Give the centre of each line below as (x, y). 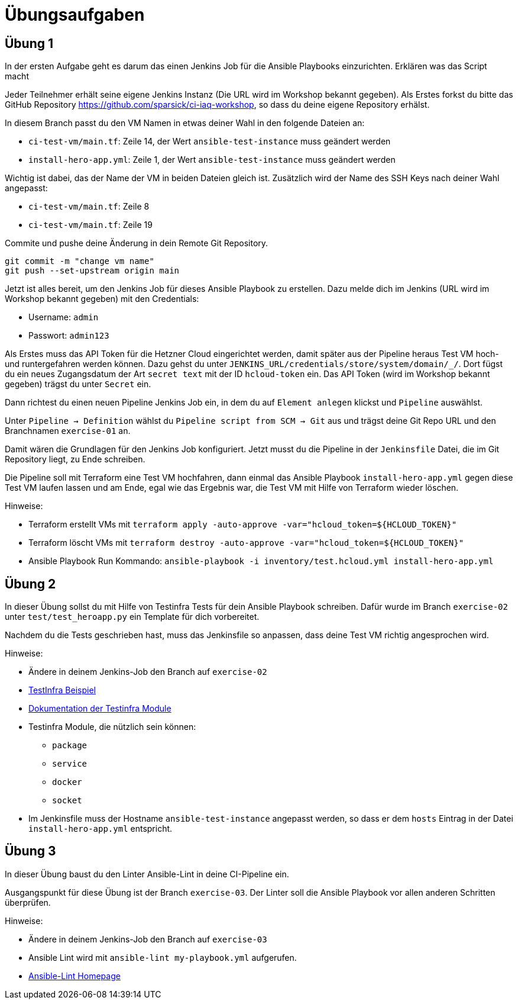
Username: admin (64, 317)
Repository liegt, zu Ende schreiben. (75, 459)
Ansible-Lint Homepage (75, 976)
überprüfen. (28, 902)
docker (67, 782)
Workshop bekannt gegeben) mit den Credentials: (102, 299)
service (70, 764)
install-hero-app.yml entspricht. (101, 829)
